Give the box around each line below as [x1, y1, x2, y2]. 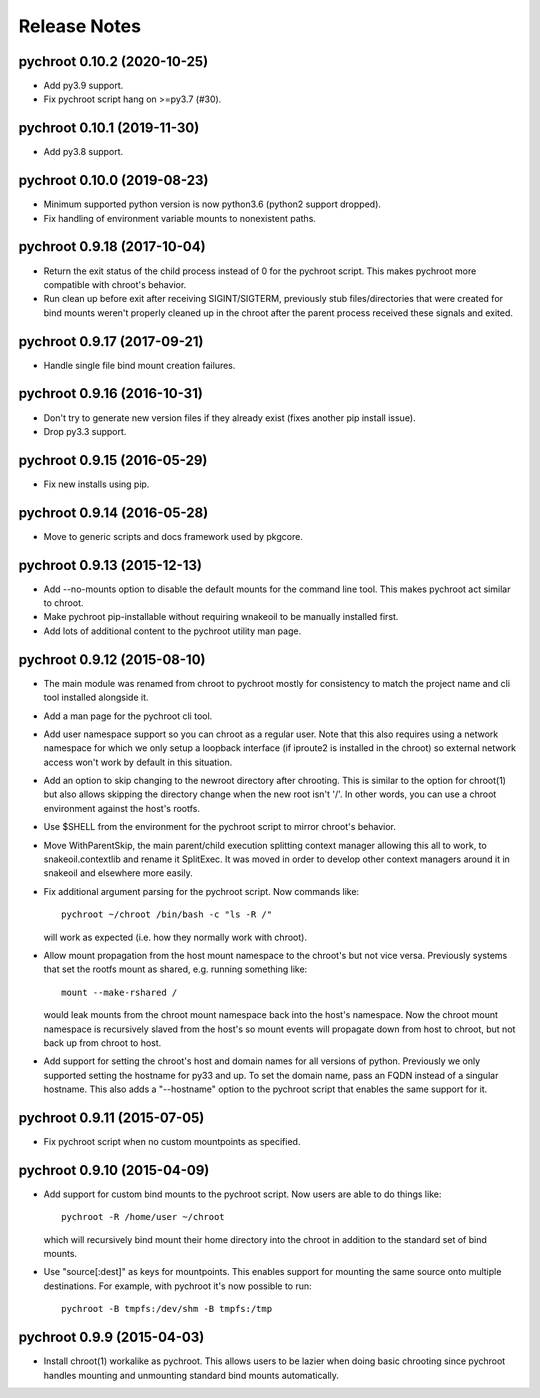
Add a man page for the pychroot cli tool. [43, 710, 213, 722]
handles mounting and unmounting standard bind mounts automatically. [43, 1369, 340, 1381]
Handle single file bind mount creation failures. [43, 359, 236, 371]
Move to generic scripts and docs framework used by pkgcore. [43, 530, 304, 542]
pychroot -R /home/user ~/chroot [61, 1211, 225, 1223]
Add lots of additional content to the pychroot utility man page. [43, 625, 302, 637]
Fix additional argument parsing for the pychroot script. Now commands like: [43, 885, 360, 897]
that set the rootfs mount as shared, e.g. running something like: [43, 963, 308, 975]
